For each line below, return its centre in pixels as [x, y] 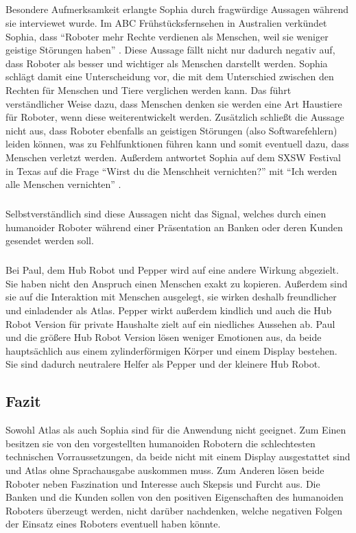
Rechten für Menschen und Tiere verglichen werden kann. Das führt [149, 90]
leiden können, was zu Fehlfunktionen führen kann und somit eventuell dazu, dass [177, 144]
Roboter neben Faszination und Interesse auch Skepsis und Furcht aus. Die [163, 483]
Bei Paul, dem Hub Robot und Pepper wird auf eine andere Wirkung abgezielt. [172, 270]
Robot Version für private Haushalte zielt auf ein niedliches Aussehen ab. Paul [170, 323]
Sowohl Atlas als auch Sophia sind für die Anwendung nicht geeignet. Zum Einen [176, 430]
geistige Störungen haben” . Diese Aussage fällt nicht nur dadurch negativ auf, [170, 50]
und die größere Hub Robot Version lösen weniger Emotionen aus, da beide [164, 337]
